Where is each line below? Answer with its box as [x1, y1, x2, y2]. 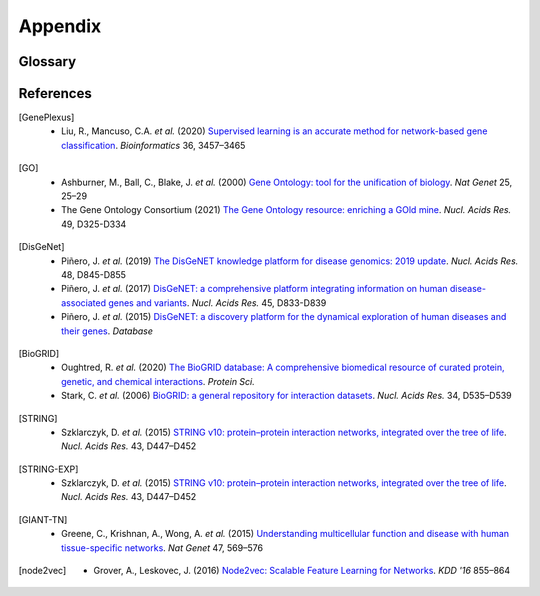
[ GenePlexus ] [18, 111, 75, 124]
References [18, 85, 92, 102]
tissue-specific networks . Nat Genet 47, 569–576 [61, 541, 264, 554]
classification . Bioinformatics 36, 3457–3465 [61, 139, 246, 151]
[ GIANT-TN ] [18, 513, 68, 525]
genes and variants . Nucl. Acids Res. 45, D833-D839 [108, 296, 327, 309]
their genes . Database [61, 325, 154, 337]
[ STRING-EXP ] [18, 463, 79, 475]
